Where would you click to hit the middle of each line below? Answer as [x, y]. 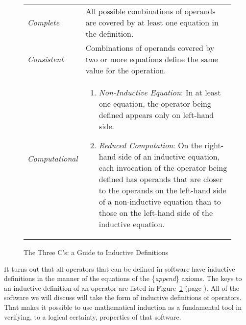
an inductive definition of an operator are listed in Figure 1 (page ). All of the [122, 288]
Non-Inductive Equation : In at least [160, 92]
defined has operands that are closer [161, 179]
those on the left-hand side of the [156, 213]
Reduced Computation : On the [150, 145]
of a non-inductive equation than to [160, 201]
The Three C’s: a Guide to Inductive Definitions [96, 252]
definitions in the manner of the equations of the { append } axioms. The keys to [123, 278]
